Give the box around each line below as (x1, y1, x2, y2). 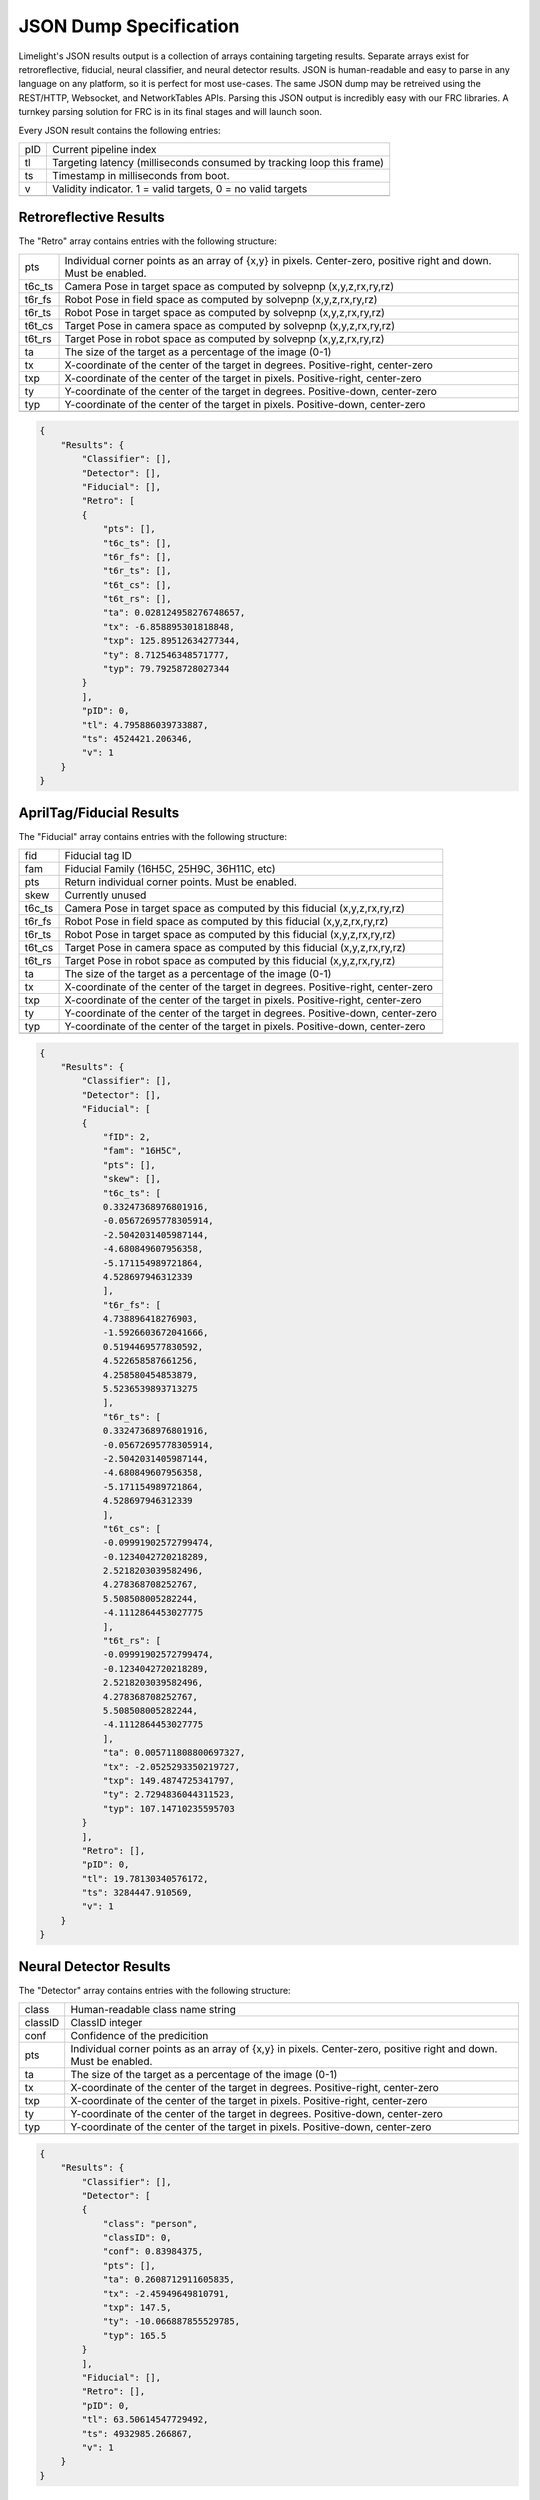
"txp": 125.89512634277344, (102, 635, 240, 647)
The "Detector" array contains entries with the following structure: (18, 1984, 291, 1996)
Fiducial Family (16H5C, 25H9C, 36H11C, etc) (64, 862, 276, 876)
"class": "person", (102, 2218, 199, 2229)
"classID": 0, (102, 2232, 172, 2244)
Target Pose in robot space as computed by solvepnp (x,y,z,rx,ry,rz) (64, 331, 385, 345)
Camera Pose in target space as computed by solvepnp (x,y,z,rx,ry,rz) (64, 279, 395, 293)
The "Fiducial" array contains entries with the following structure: (18, 830, 288, 842)
